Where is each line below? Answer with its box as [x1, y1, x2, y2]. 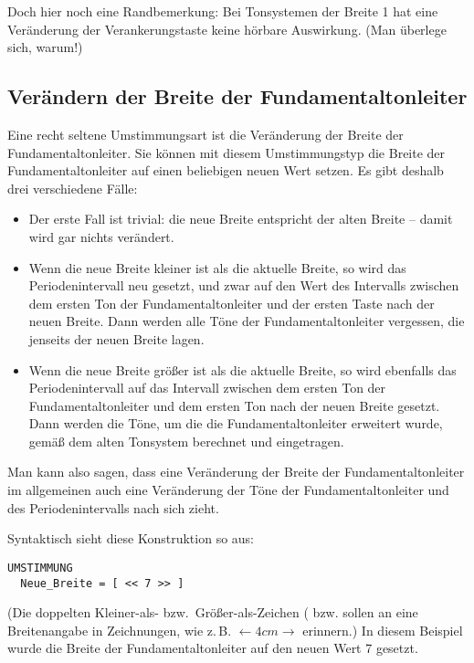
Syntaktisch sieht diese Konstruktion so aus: [7, 529, 255, 548]
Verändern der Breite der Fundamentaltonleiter [7, 82, 468, 110]
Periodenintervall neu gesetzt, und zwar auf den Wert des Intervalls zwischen [28, 276, 459, 295]
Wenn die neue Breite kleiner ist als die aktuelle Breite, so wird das [28, 258, 406, 277]
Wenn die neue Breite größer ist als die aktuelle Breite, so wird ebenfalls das [28, 360, 457, 379]
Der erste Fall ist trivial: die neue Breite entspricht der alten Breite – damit [28, 209, 453, 228]
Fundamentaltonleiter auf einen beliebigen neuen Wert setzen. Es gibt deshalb [7, 161, 444, 180]
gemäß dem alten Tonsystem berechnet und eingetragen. [28, 431, 344, 450]
